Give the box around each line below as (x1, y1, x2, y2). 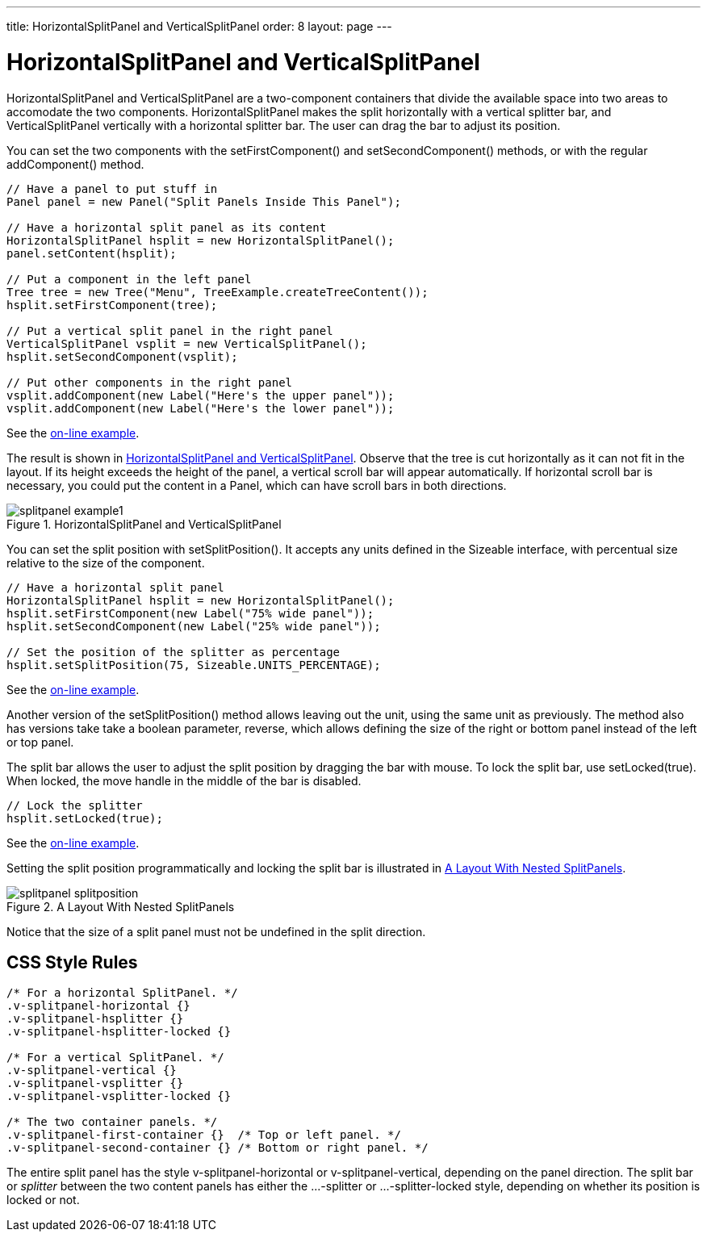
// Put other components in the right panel (6, 375, 293, 389)
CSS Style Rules (6, 952, 138, 972)
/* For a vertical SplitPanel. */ (6, 1051, 224, 1064)
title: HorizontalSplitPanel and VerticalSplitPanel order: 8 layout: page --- (6, 19, 392, 33)
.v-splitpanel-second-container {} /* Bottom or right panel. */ (6, 1141, 429, 1155)
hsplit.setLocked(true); (6, 811, 163, 825)
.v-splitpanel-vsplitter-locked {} (6, 1090, 232, 1103)
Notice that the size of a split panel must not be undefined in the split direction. (6, 924, 426, 939)
